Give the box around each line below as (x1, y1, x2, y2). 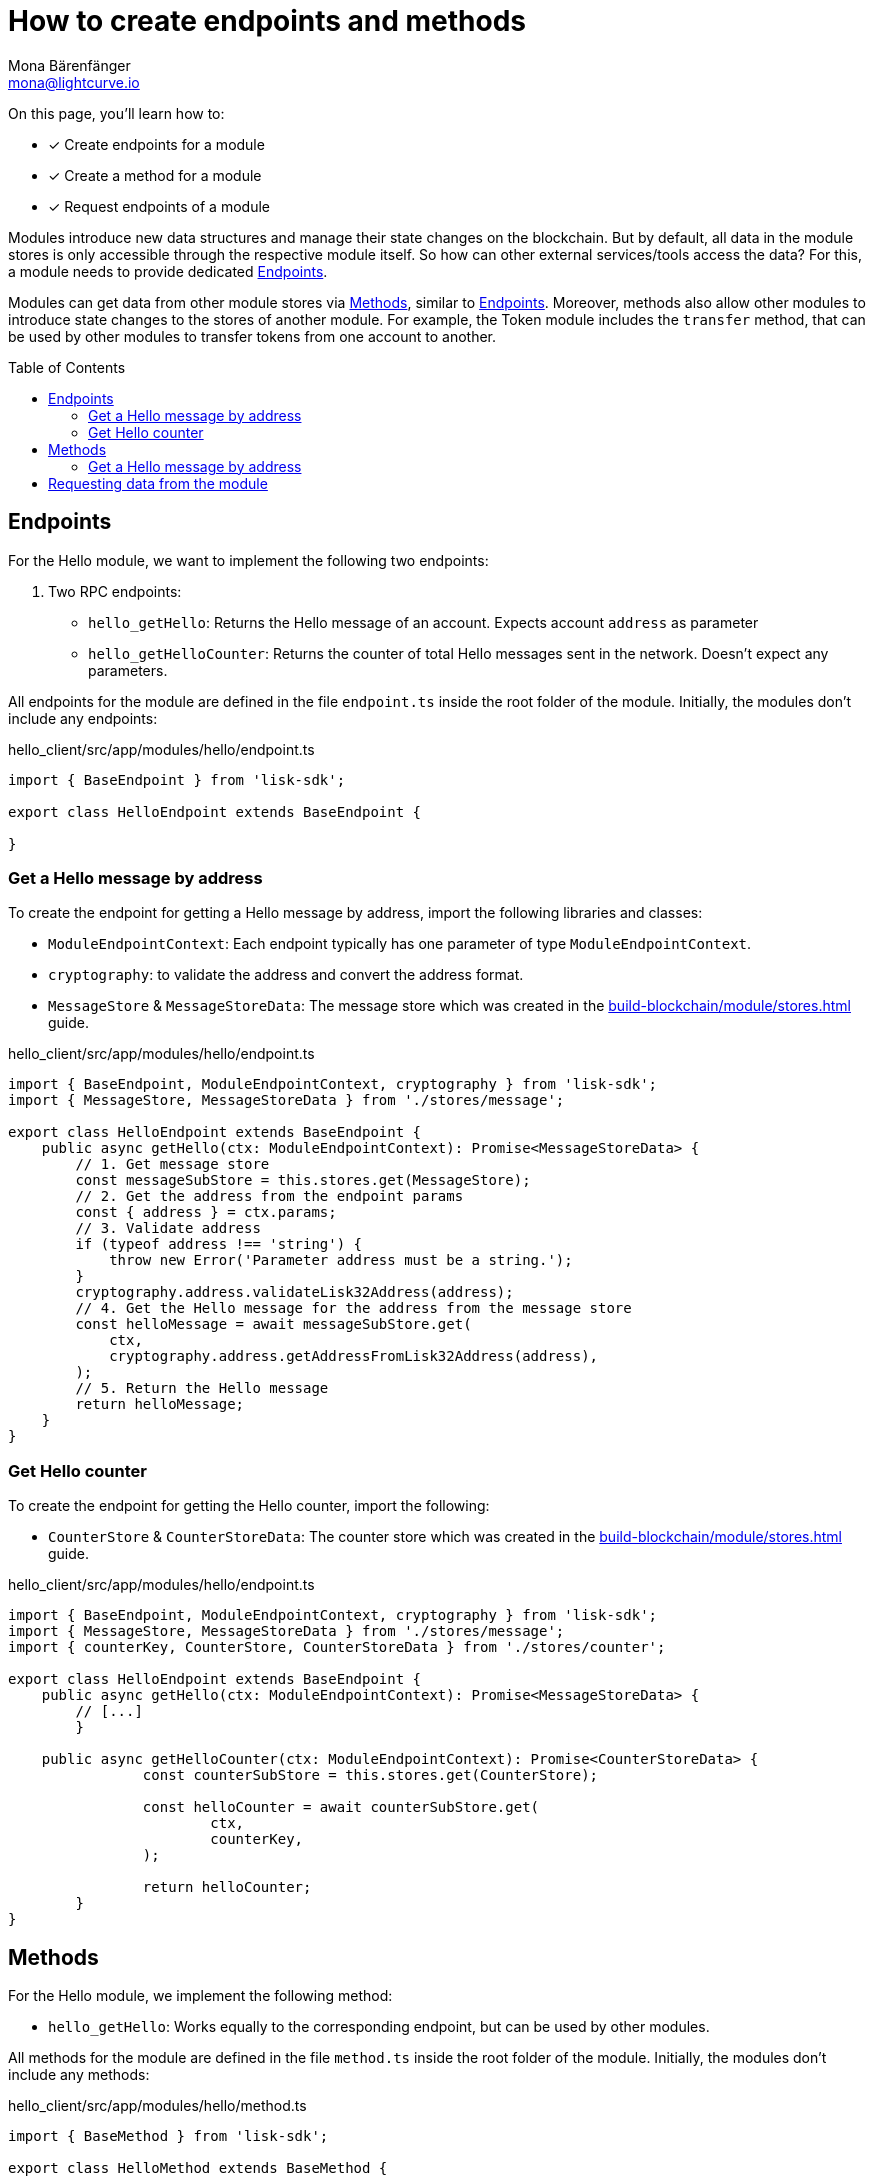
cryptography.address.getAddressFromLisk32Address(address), (109, 1348, 599, 1365)
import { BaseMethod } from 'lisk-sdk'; (8, 2127, 329, 2144)
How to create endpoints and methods (8, 4, 527, 38)
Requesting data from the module (48, 474, 268, 492)
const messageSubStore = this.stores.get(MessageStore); (75, 1172, 531, 1189)
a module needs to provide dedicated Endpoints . (8, 262, 328, 280)
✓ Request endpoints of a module (48, 197, 270, 215)
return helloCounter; (142, 1879, 312, 1896)
